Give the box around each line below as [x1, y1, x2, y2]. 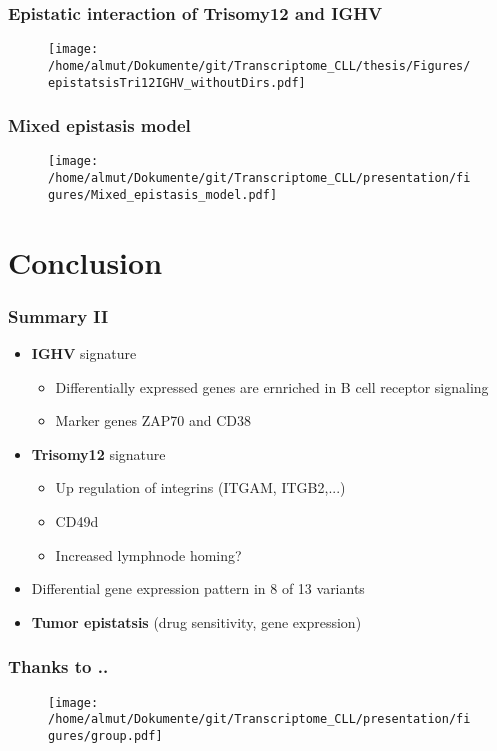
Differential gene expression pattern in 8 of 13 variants [31, 578, 365, 599]
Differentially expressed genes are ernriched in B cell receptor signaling [55, 376, 489, 397]
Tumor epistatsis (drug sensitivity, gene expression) [31, 611, 362, 632]
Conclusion [8, 241, 163, 282]
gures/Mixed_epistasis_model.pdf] [48, 187, 278, 202]
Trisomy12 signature [31, 443, 166, 464]
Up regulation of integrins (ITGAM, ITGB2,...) [55, 477, 346, 498]
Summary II [8, 303, 109, 328]
